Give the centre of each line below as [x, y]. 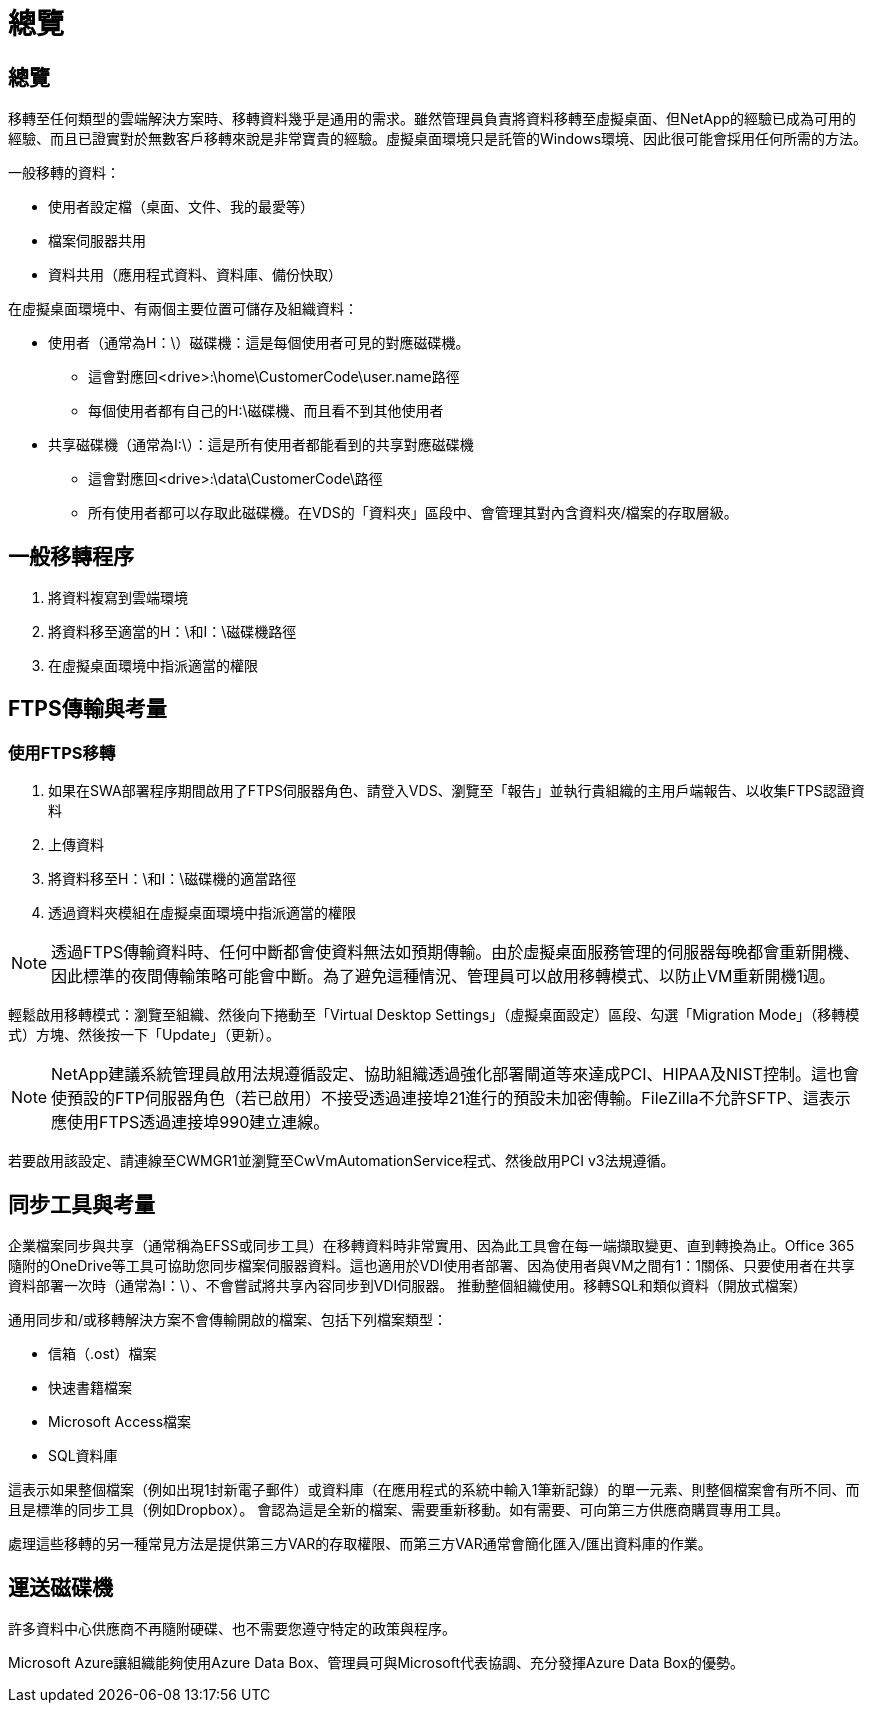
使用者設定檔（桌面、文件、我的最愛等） [181, 207]
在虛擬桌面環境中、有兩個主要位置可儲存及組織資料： [183, 309]
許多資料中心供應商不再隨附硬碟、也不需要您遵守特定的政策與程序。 [232, 1628]
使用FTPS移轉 [62, 752]
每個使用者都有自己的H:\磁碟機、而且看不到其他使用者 [266, 411]
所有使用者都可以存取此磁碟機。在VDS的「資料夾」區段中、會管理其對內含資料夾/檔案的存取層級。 [413, 513]
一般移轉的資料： [64, 173]
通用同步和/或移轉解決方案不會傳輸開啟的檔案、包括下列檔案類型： [228, 1320]
